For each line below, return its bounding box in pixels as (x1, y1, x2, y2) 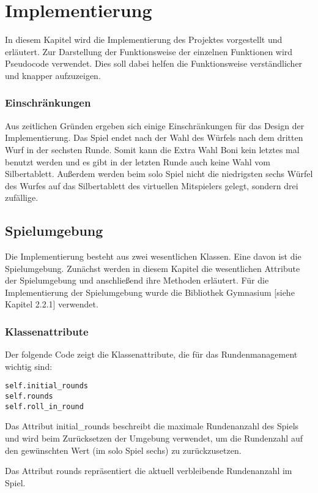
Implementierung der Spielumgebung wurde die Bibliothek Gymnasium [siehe (5, 285, 295, 298)
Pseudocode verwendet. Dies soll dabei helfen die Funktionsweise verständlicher (5, 57, 303, 70)
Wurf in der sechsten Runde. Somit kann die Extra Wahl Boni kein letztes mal (5, 143, 300, 156)
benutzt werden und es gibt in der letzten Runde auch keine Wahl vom (5, 155, 270, 168)
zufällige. (5, 191, 39, 204)
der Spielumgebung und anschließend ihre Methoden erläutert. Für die (5, 274, 269, 287)
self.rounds (5, 392, 53, 401)
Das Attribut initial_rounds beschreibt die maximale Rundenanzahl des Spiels (5, 420, 299, 432)
